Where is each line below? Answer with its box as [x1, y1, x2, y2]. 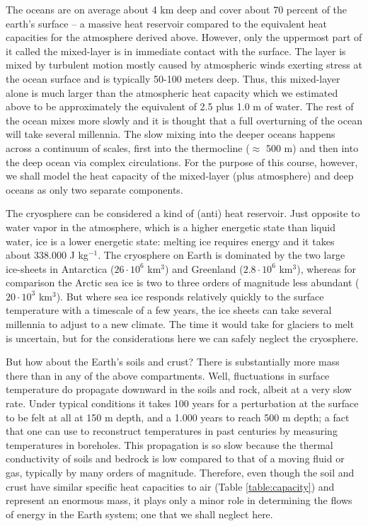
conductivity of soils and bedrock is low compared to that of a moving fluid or [6, 451, 345, 466]
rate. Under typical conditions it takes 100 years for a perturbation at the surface [6, 396, 359, 411]
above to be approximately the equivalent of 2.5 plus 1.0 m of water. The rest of [6, 99, 354, 114]
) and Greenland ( [165, 261, 243, 276]
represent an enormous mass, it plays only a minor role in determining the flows [6, 493, 352, 508]
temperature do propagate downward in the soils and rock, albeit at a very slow [6, 382, 352, 397]
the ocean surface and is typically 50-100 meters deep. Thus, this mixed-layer [6, 71, 340, 86]
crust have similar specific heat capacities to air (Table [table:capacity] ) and [6, 479, 335, 493]
